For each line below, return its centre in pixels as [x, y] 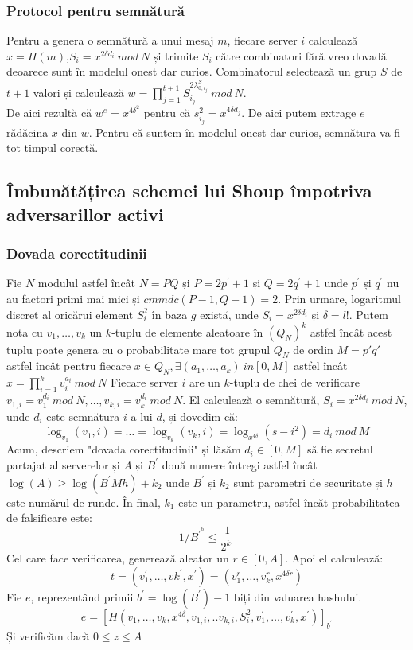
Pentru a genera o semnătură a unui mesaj [110, 40]
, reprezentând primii [82, 596]
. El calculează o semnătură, [251, 400]
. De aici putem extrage [299, 113]
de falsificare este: [49, 518]
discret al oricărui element [70, 314]
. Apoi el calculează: [334, 558]
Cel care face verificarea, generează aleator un [118, 558]
